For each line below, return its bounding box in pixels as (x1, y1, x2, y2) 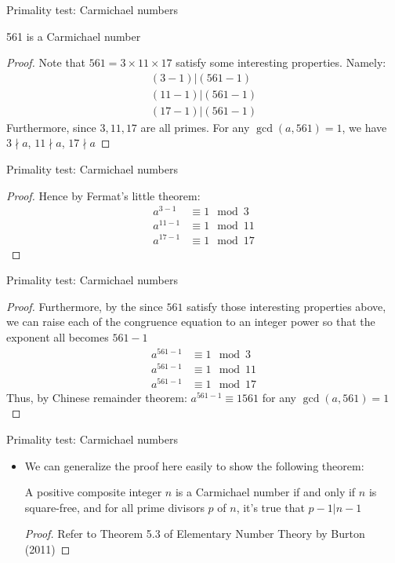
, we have (342, 119, 387, 135)
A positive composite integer (24, 484, 162, 500)
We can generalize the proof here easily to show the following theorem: (24, 457, 364, 473)
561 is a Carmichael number (6, 27, 141, 44)
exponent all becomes (6, 328, 109, 345)
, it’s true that (236, 499, 305, 515)
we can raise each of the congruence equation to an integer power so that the (6, 313, 375, 330)
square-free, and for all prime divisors (24, 499, 205, 515)
